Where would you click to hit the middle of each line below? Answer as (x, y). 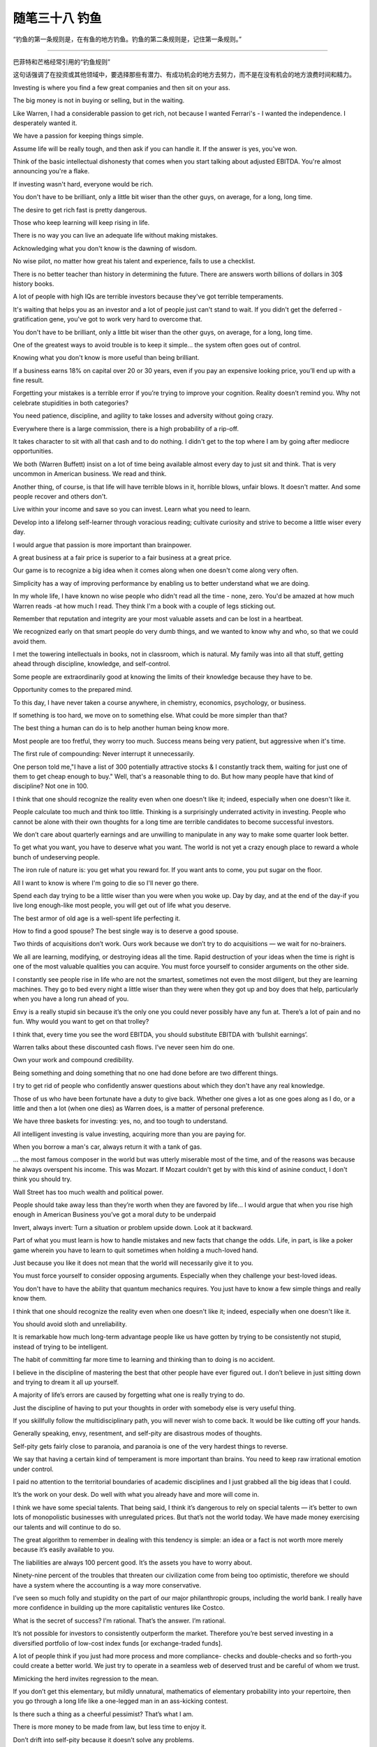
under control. (33, 1469)
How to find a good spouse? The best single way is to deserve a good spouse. (126, 931)
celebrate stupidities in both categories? (71, 403)
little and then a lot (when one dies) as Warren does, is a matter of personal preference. (139, 1108)
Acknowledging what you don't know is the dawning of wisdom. (105, 248)
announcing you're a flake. (51, 171)
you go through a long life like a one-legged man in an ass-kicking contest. (120, 1701)
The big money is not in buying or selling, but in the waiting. (99, 101)
